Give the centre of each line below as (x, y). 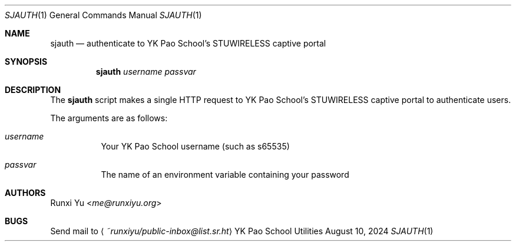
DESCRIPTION (33, 90)
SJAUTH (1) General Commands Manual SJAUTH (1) (103, 15)
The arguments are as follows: (109, 118)
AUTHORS (25, 193)
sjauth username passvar (146, 72)
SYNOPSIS (26, 61)
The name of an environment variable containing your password (225, 174)
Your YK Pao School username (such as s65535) (195, 146)
